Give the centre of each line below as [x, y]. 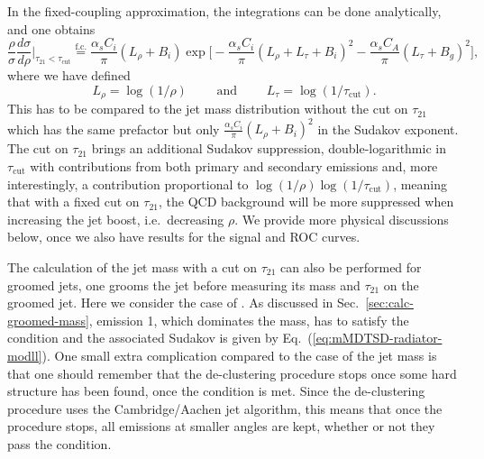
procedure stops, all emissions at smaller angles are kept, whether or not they [221, 426]
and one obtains [51, 28]
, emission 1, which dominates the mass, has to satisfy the [249, 320]
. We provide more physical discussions [342, 219]
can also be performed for [351, 266]
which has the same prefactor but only [114, 129]
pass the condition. [59, 443]
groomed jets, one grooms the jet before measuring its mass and [184, 285]
